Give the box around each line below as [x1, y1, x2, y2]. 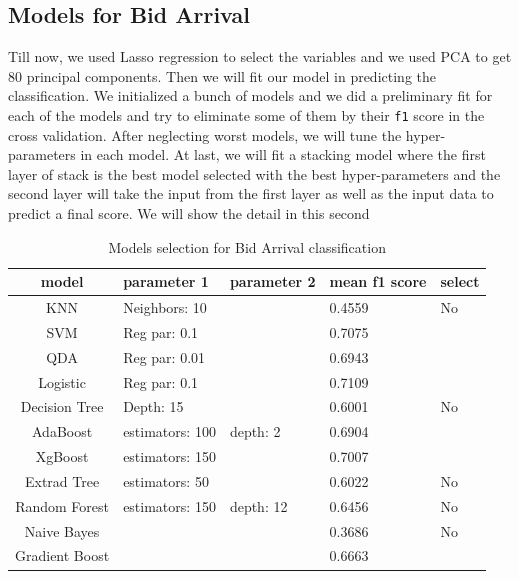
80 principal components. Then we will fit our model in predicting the [8, 65, 436, 86]
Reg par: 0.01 [123, 346, 206, 367]
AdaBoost [31, 421, 93, 442]
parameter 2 [229, 271, 316, 292]
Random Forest [15, 495, 109, 516]
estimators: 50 [123, 470, 209, 491]
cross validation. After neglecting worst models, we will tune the [8, 124, 402, 145]
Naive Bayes [24, 520, 100, 541]
